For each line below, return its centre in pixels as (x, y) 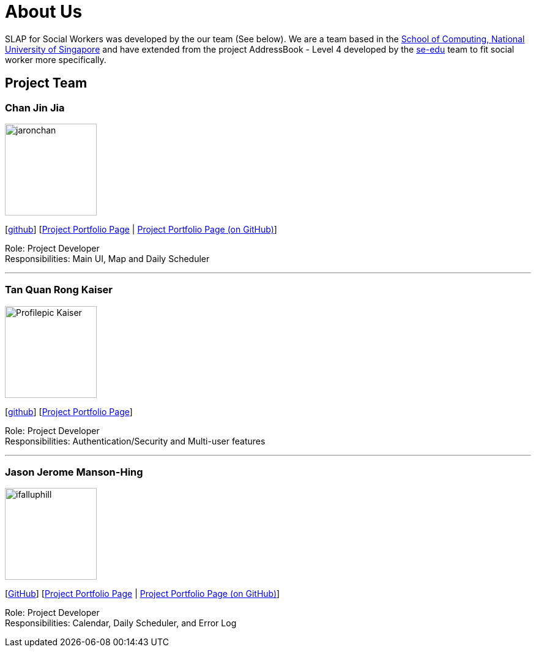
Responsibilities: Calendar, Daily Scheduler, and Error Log (121, 623)
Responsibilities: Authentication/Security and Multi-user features (135, 441)
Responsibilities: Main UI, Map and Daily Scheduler (107, 258)
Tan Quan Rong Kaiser (59, 290)
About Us (44, 12)
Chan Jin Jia (35, 107)
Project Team (46, 83)
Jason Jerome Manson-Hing (74, 472)
